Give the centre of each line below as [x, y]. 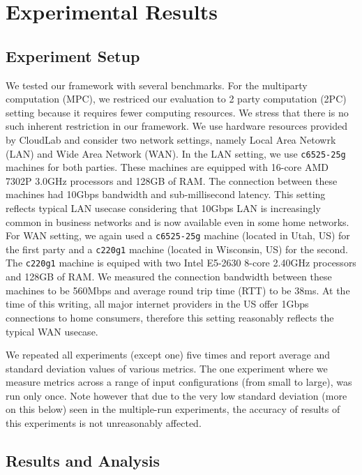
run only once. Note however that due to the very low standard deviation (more [176, 395]
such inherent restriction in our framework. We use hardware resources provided [177, 126]
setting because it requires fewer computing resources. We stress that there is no [177, 112]
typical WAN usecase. [52, 331]
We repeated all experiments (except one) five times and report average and [168, 355]
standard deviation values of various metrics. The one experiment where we [167, 368]
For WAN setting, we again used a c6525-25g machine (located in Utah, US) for [178, 235]
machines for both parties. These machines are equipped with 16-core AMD [167, 167]
